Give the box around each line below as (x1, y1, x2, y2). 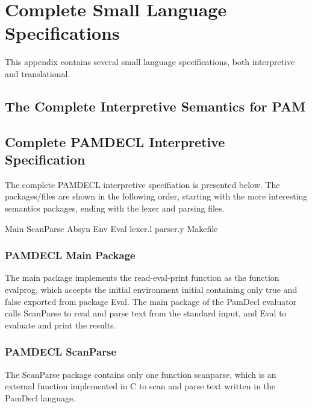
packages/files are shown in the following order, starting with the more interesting (5, 190, 308, 202)
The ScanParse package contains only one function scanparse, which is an (5, 368, 276, 380)
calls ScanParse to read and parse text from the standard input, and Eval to (5, 307, 287, 319)
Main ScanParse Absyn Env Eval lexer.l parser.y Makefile (5, 222, 218, 234)
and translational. (5, 67, 70, 80)
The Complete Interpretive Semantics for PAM (5, 96, 306, 115)
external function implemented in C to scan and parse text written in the (5, 380, 276, 392)
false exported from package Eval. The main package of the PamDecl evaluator (5, 295, 297, 307)
